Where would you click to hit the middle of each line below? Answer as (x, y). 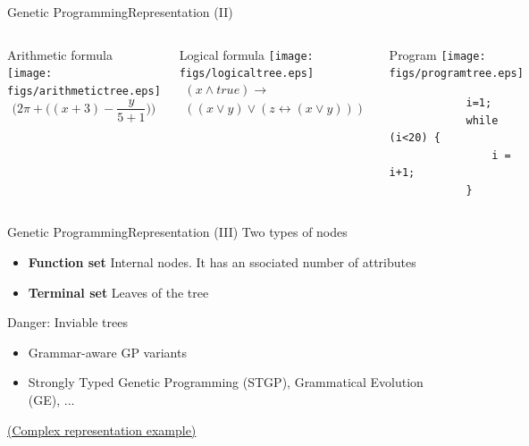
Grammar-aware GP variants (107, 352)
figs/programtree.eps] (456, 74)
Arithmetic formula (60, 54)
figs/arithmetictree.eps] (84, 91)
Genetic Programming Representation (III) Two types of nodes (177, 232)
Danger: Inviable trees (67, 322)
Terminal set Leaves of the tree (118, 292)
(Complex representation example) (102, 429)
